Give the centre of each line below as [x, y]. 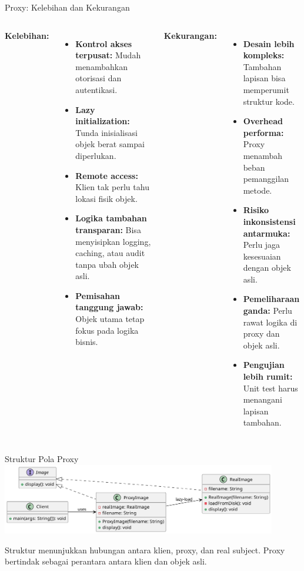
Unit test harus [270, 388]
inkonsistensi [269, 221]
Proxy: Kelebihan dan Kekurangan [67, 7]
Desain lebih [269, 43]
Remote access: [107, 175]
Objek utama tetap [110, 319]
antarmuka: [267, 233]
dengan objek [267, 268]
